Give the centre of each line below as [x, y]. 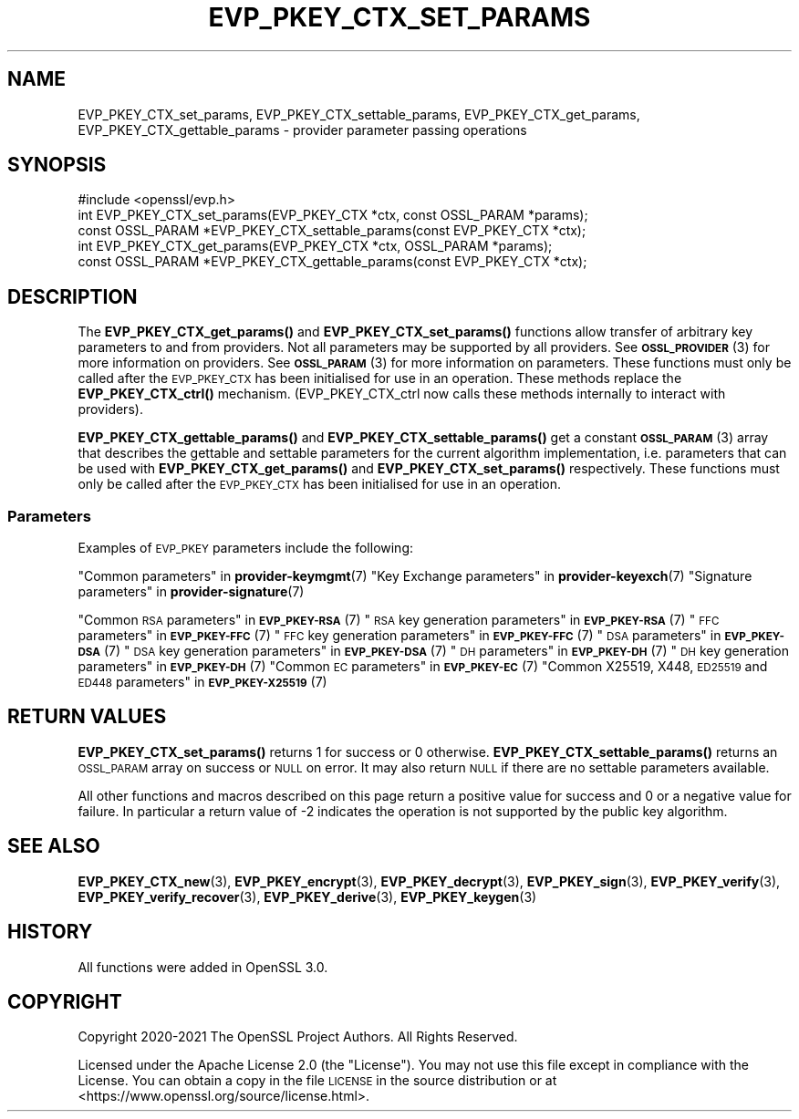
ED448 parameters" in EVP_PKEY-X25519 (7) [202, 682]
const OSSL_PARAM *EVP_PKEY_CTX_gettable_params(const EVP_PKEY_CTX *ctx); [332, 262]
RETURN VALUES [87, 717]
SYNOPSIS [57, 165]
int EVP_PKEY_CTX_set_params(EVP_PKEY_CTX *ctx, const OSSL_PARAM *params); [333, 215]
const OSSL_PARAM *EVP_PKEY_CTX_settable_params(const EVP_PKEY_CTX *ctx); [332, 231]
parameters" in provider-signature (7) [191, 592]
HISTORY [50, 932]
